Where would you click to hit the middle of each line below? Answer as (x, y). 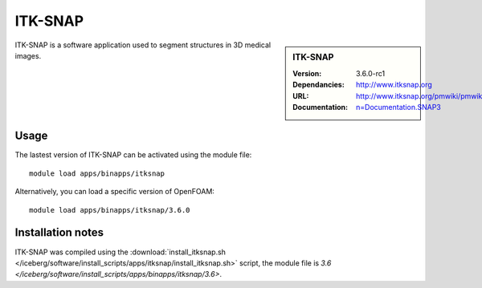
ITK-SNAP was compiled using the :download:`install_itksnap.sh (120, 252)
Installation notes (59, 233)
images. (28, 55)
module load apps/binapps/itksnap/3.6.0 (110, 210)
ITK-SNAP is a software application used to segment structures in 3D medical (143, 45)
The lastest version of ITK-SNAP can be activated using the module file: (133, 155)
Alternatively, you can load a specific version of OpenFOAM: (114, 192)
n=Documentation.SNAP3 (398, 107)
